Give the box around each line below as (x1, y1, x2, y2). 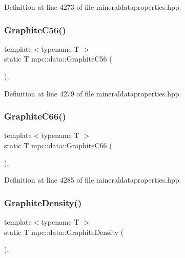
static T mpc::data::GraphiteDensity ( (4, 226, 124, 237)
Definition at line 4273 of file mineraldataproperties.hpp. (4, 2, 181, 12)
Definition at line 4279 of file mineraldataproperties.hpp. (4, 88, 181, 98)
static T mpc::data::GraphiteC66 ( (4, 140, 112, 150)
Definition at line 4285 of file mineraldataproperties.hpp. (4, 174, 181, 185)
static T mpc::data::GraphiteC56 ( (4, 53, 112, 64)
